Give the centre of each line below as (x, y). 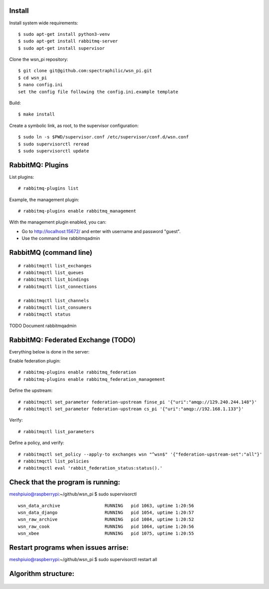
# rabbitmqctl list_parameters (56, 431)
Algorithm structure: (42, 573)
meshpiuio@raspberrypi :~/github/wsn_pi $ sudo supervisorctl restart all (83, 560)
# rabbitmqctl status (44, 314)
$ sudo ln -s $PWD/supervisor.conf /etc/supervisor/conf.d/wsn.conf (103, 137)
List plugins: (22, 177)
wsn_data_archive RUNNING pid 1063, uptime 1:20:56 (106, 506)
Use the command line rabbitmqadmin (61, 238)
